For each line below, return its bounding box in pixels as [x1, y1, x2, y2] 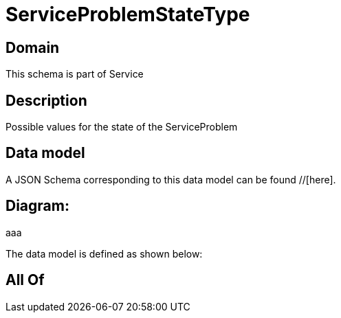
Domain [5, 38, 60, 56]
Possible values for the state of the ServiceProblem [5, 121, 238, 133]
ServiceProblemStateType [5, 3, 250, 26]
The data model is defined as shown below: [5, 247, 203, 260]
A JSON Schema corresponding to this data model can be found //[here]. [5, 173, 336, 185]
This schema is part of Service [5, 68, 144, 80]
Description [5, 91, 87, 109]
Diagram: [5, 197, 69, 215]
